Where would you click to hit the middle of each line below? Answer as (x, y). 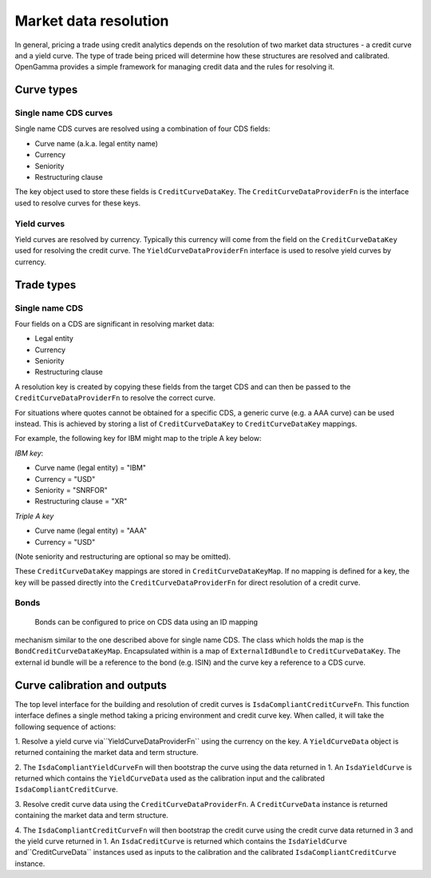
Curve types (46, 90)
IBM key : (29, 453)
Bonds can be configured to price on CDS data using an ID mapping (146, 622)
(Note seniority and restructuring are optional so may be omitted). (123, 556)
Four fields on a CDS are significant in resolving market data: (115, 324)
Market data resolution (92, 21)
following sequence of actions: (65, 726)
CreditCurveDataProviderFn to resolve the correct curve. (115, 398)
